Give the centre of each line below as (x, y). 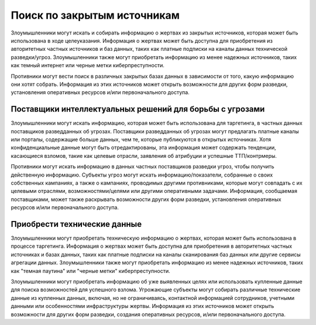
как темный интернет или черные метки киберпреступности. (88, 65)
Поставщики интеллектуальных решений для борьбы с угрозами (138, 109)
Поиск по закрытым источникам (95, 15)
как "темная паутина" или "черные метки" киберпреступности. (90, 271)
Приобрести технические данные (76, 224)
